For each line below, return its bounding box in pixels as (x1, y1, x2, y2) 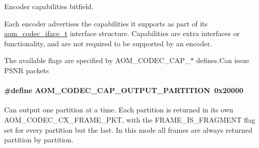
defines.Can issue (196, 55, 249, 66)
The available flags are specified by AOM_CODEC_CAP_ (4, 55, 191, 66)
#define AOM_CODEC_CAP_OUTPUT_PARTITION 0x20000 (4, 85, 244, 96)
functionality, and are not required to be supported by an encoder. (4, 38, 213, 48)
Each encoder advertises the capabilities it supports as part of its (4, 18, 208, 28)
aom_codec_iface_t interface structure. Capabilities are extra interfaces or (4, 28, 240, 39)
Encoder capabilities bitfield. (4, 1, 93, 11)
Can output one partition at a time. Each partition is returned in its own (4, 104, 233, 115)
